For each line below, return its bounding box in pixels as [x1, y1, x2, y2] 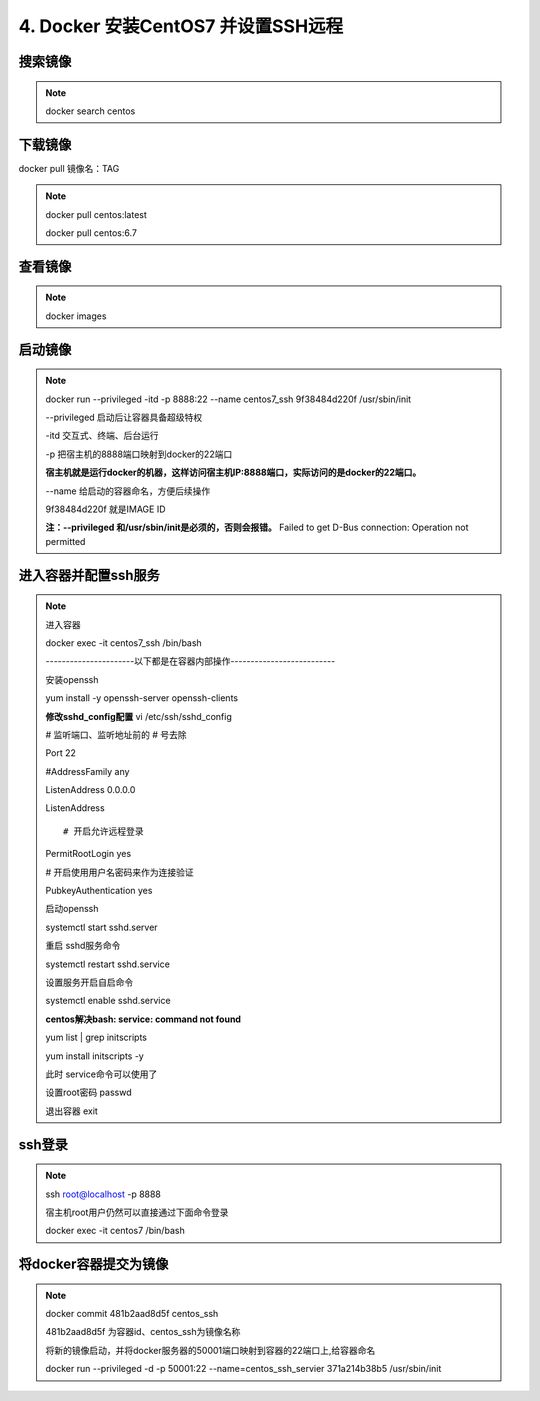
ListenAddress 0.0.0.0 [45, 784, 136, 796]
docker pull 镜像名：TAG [18, 162, 120, 174]
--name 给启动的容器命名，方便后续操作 [45, 485, 211, 497]
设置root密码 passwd [45, 1086, 132, 1099]
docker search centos [45, 105, 136, 117]
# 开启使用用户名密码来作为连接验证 [45, 866, 194, 878]
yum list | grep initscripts [45, 1031, 148, 1044]
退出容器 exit [45, 1105, 99, 1117]
